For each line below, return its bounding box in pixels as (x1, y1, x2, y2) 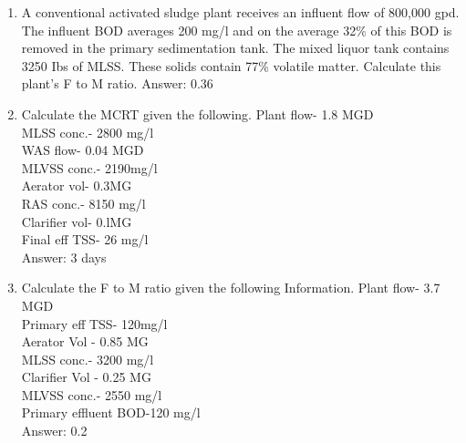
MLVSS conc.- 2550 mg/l (21, 385, 162, 404)
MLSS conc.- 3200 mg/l (21, 349, 154, 368)
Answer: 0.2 (21, 421, 88, 440)
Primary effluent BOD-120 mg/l (21, 403, 201, 422)
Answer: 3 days (21, 247, 107, 266)
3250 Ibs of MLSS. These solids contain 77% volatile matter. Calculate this (21, 56, 441, 75)
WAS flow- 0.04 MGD (21, 140, 144, 160)
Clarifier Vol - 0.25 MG (21, 367, 151, 386)
